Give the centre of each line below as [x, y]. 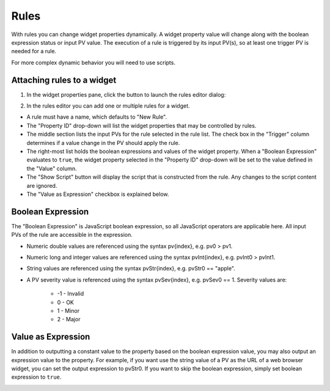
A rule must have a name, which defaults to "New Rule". [97, 117]
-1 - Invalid [71, 294]
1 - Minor [68, 311]
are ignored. [42, 185]
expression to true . [36, 377]
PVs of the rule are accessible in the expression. [72, 235]
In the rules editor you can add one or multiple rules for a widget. [108, 106]
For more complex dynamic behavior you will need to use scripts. [93, 62]
